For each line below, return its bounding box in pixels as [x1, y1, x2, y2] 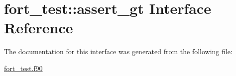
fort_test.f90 [4, 63, 43, 73]
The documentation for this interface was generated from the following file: [4, 46, 233, 57]
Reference [4, 17, 73, 38]
